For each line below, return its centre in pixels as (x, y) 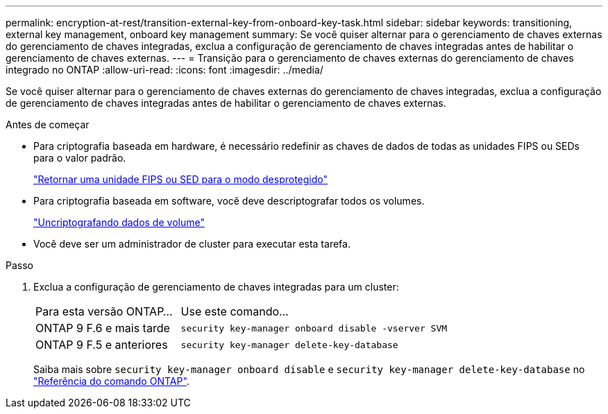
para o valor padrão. (80, 158)
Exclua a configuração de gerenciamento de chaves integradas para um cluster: (216, 287)
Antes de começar (48, 124)
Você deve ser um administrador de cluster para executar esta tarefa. (192, 244)
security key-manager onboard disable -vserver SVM (314, 328)
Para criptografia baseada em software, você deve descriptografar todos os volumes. (229, 201)
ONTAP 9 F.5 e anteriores (102, 345)
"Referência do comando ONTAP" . (111, 381)
